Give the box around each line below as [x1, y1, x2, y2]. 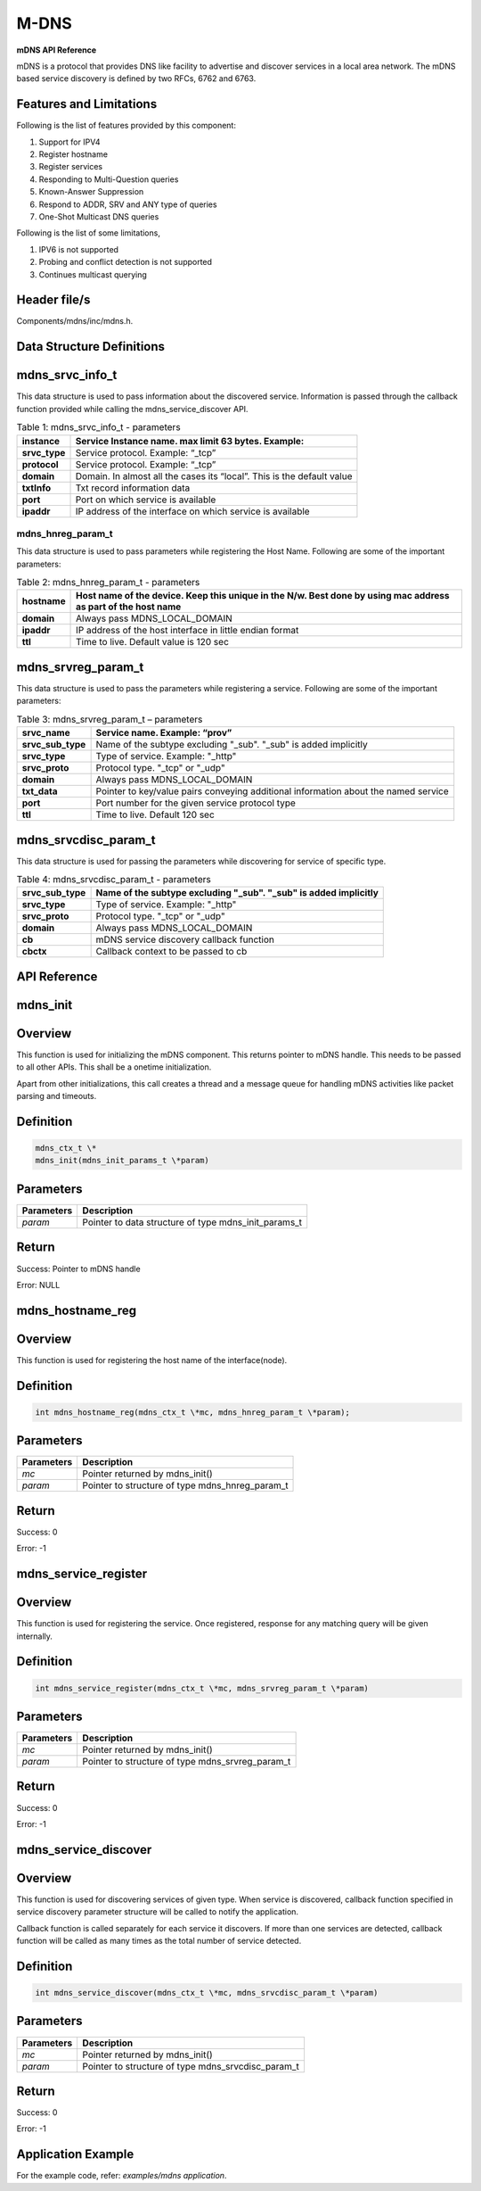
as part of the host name [76, 600, 182, 613]
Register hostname [38, 149, 109, 160]
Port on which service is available [75, 493, 216, 506]
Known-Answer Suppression [38, 186, 144, 197]
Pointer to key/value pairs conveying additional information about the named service [95, 785, 449, 798]
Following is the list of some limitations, [16, 227, 160, 238]
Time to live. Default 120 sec [95, 808, 216, 821]
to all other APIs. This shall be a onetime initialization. [16, 1062, 212, 1072]
